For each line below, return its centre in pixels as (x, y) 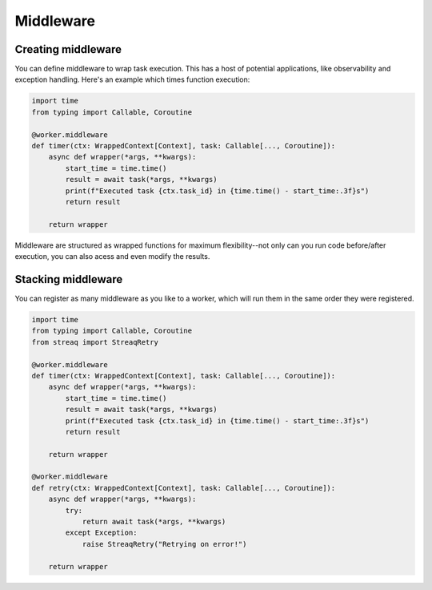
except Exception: (101, 533)
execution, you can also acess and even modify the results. (112, 257)
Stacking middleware (69, 279)
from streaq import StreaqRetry (95, 342)
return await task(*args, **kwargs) (154, 522)
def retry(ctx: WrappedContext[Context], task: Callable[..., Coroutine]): (184, 488)
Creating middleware (68, 49)
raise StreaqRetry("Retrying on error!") (164, 544)
